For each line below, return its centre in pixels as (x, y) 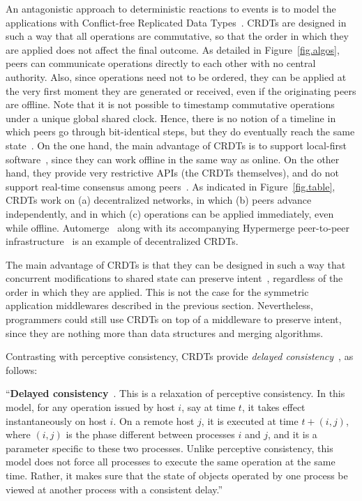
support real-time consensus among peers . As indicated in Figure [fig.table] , (171, 186)
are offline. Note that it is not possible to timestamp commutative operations (170, 104)
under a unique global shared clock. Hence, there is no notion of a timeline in (171, 118)
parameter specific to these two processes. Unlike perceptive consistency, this (169, 448)
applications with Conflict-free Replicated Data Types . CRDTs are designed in (176, 22)
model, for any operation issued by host (90, 407)
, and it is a (292, 434)
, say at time (209, 407)
